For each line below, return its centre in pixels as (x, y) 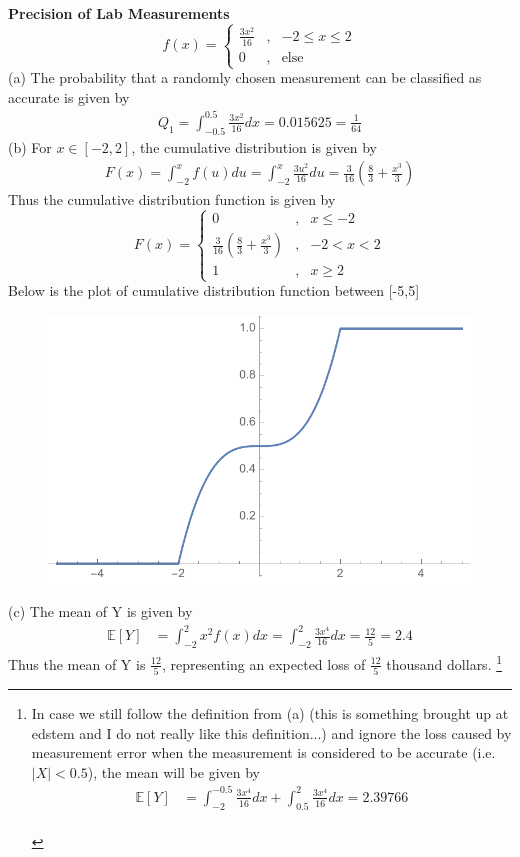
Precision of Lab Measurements (119, 13)
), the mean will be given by (174, 771)
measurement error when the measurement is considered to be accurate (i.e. (263, 752)
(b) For (30, 146)
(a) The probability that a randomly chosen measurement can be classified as (245, 77)
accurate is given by (69, 96)
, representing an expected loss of (263, 663)
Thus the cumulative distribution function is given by (172, 199)
